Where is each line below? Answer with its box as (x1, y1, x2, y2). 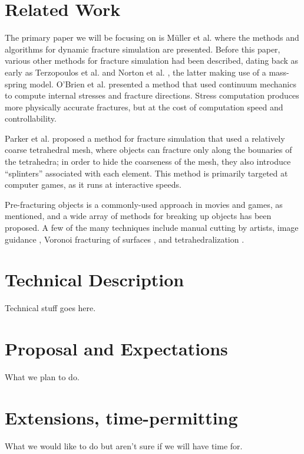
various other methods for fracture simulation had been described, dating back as (5, 54, 299, 67)
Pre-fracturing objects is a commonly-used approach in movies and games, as (5, 198, 283, 210)
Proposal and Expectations (5, 337, 228, 361)
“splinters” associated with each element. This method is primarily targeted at (5, 166, 288, 179)
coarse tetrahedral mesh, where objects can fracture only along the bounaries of (5, 143, 292, 156)
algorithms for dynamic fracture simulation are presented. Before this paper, (5, 43, 280, 55)
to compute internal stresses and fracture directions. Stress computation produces (5, 89, 299, 102)
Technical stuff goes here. (5, 302, 96, 314)
